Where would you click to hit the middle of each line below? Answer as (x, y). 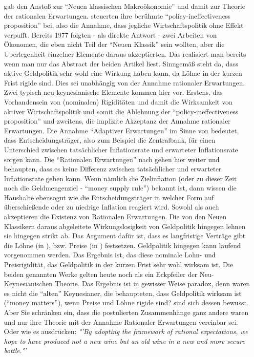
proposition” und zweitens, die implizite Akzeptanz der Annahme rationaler (117, 121)
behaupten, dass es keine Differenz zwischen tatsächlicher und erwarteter (113, 169)
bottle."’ (15, 350)
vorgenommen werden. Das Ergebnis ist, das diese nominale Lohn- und (110, 255)
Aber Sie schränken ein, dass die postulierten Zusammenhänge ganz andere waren (126, 312)
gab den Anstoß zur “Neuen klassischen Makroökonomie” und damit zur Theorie (125, 6)
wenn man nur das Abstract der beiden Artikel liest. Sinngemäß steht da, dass (121, 63)
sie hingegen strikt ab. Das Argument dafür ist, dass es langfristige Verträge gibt (125, 236)
